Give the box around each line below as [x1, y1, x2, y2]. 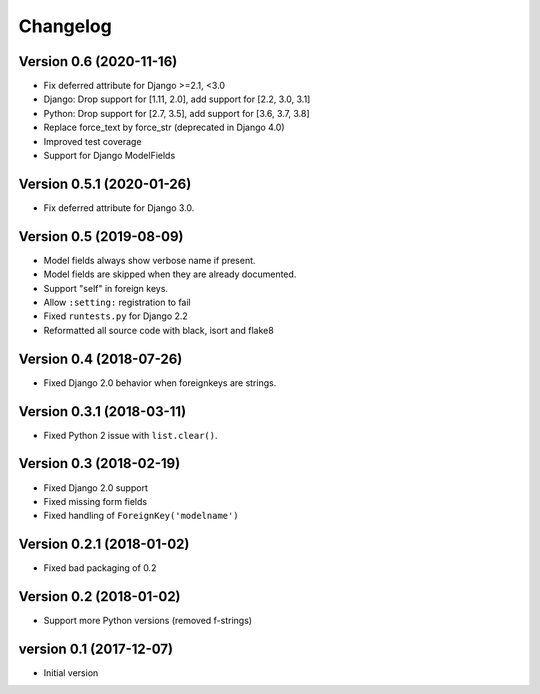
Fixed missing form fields [43, 495, 148, 507]
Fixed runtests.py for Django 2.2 [43, 310, 189, 322]
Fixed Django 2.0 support [43, 481, 149, 494]
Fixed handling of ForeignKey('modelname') [43, 510, 239, 522]
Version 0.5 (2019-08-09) [18, 228, 184, 245]
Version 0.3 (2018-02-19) [18, 455, 181, 472]
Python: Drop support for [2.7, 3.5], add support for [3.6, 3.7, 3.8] [43, 107, 310, 119]
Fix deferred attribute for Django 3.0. [43, 201, 195, 214]
